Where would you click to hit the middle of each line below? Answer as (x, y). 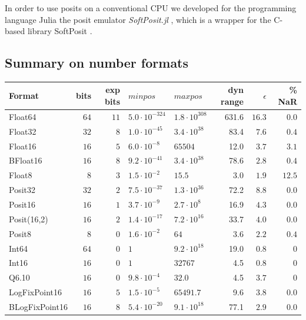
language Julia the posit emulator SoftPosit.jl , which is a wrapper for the (138, 19)
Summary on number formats (97, 63)
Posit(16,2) (29, 219)
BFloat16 (26, 160)
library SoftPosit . (60, 31)
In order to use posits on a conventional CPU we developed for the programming (151, 8)
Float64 (23, 116)
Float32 (23, 131)
